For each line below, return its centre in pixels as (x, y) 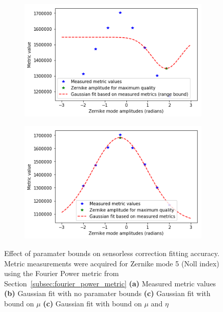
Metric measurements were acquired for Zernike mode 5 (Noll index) (112, 263)
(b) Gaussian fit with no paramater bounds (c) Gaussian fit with (107, 293)
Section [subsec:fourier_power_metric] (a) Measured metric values (110, 283)
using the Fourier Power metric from (62, 273)
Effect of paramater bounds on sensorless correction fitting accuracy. (112, 253)
